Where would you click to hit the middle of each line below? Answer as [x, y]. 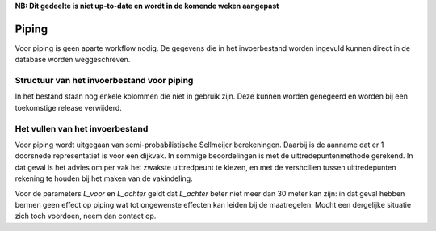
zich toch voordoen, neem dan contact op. [86, 216]
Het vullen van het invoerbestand [82, 128]
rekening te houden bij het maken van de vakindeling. [104, 178]
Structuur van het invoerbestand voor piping [104, 81]
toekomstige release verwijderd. [69, 107]
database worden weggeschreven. [73, 60]
